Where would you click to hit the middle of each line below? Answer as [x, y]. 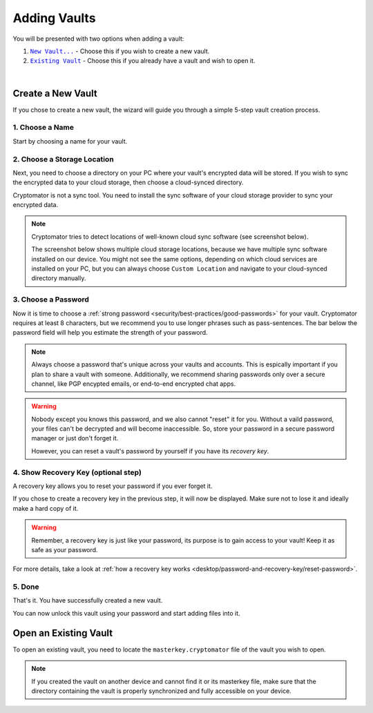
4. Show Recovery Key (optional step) [77, 472]
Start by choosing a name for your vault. [70, 141]
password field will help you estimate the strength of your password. [110, 333]
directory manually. [59, 278]
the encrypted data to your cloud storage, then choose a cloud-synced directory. [128, 182]
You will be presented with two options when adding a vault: [98, 39]
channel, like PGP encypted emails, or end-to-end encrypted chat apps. [134, 384]
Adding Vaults [54, 18]
